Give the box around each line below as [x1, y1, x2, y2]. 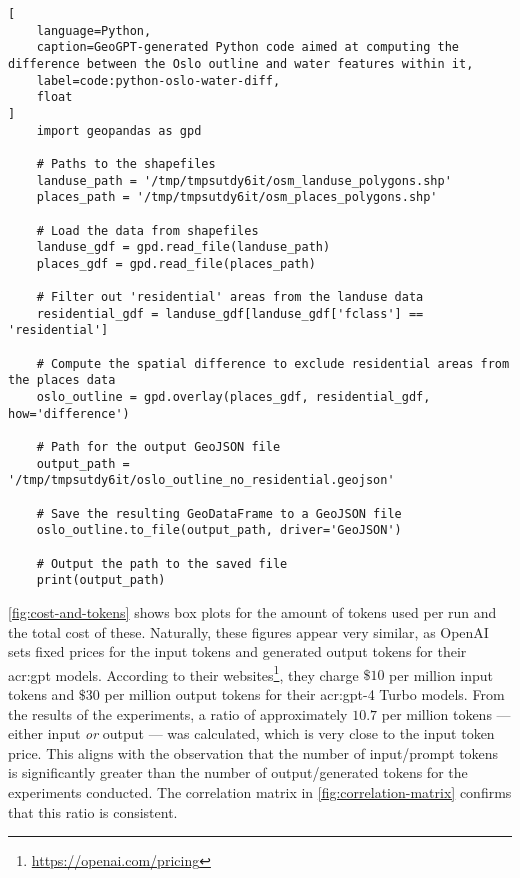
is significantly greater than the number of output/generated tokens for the [8, 762, 468, 783]
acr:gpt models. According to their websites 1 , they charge [8, 661, 359, 685]
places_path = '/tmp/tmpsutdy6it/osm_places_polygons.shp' [36, 190, 438, 205]
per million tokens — [381, 703, 511, 724]
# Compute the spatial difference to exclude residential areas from [36, 356, 510, 371]
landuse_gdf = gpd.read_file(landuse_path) [36, 240, 331, 255]
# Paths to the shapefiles [36, 156, 216, 171]
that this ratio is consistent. [8, 801, 178, 822]
